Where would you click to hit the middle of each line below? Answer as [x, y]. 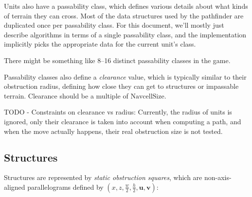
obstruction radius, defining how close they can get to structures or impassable [121, 86]
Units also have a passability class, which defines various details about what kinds [126, 6]
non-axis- [218, 177]
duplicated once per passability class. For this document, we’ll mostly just [114, 25]
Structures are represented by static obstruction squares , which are [103, 177]
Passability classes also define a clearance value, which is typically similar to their [125, 76]
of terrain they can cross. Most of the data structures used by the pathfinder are [124, 15]
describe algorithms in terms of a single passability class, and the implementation [125, 34]
